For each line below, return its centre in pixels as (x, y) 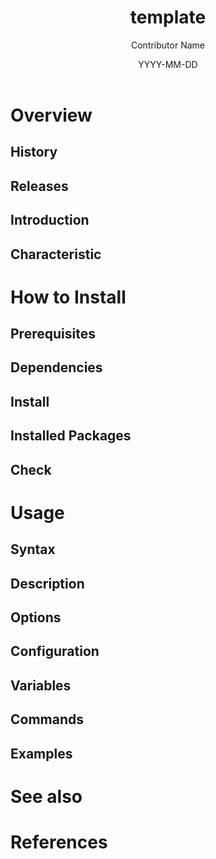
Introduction (50, 220)
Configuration (55, 651)
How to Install (68, 297)
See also (46, 796)
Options (36, 617)
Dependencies (56, 367)
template (168, 17)
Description (47, 583)
